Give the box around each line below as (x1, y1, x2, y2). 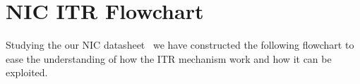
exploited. (6, 65, 48, 80)
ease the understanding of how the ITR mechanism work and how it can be (6, 51, 332, 66)
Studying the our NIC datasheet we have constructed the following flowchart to (6, 37, 354, 52)
